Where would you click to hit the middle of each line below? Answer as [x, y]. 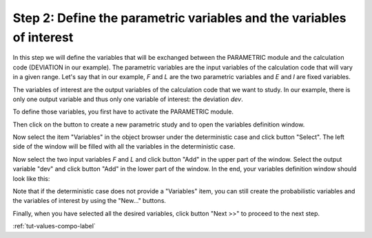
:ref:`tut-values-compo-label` [54, 226]
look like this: [31, 178]
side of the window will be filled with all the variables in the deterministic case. [124, 147]
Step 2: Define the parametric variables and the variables [179, 18]
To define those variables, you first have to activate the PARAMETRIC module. [123, 112]
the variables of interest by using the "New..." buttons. [90, 201]
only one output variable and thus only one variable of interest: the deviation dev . [128, 99]
